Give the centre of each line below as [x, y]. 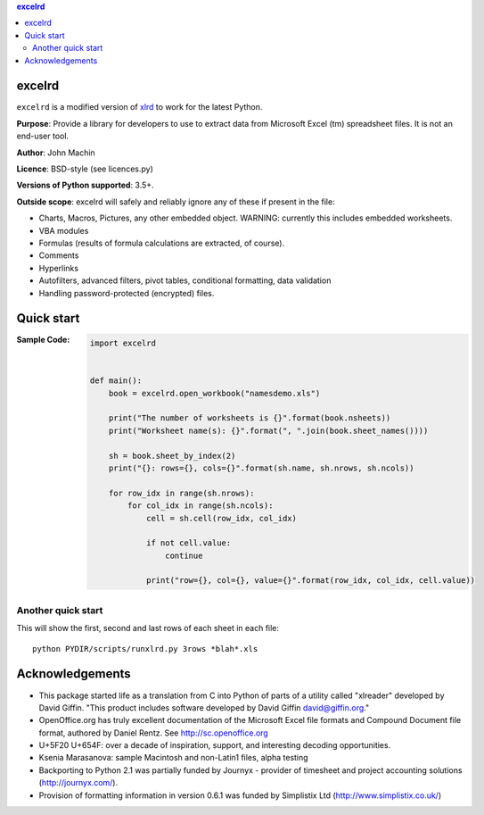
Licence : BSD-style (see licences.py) [85, 169]
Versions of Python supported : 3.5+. [86, 185]
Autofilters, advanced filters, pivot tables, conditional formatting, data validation [185, 280]
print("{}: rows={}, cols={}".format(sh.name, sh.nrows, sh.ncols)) [261, 468]
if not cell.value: [189, 543]
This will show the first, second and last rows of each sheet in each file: [148, 628]
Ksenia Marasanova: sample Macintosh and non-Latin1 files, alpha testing [173, 758]
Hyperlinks [59, 268]
